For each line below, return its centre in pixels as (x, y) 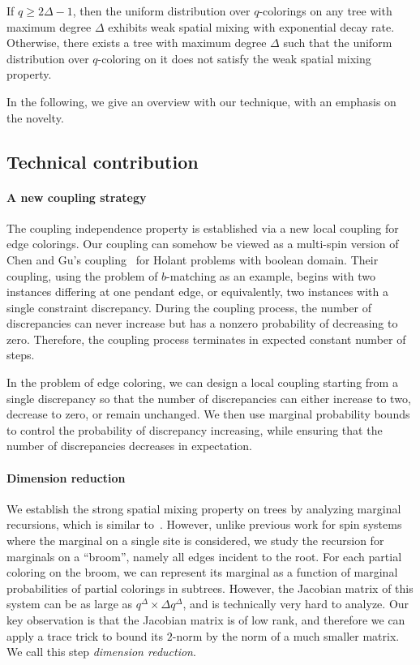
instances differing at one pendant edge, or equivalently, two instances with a (197, 292)
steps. (21, 355)
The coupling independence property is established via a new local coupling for (203, 227)
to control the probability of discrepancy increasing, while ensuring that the (195, 429)
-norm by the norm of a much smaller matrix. (286, 635)
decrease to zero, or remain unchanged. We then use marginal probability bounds (208, 414)
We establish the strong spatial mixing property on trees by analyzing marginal (204, 508)
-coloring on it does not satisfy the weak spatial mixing (234, 58)
